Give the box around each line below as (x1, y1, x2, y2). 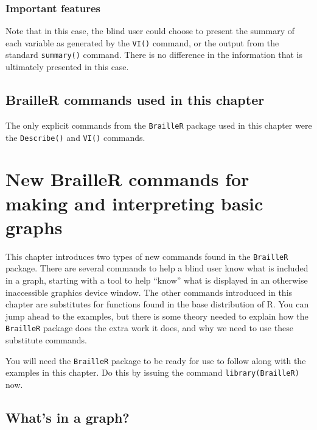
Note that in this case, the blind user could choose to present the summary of (5, 24, 294, 37)
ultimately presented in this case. (5, 60, 129, 73)
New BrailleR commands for (5, 167, 249, 192)
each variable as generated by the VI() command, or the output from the (5, 36, 279, 49)
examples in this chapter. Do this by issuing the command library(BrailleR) (5, 366, 299, 379)
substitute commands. (5, 334, 88, 346)
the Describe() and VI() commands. (5, 131, 145, 143)
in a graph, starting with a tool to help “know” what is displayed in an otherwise (5, 273, 308, 286)
